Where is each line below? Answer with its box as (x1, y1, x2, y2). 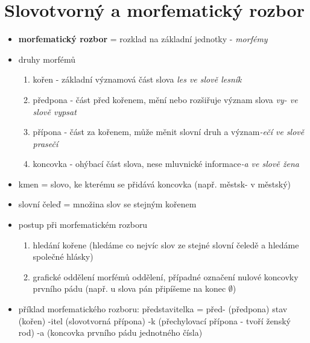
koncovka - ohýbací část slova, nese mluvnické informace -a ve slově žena (33, 157, 299, 170)
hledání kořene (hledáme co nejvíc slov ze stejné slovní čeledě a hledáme (33, 238, 299, 251)
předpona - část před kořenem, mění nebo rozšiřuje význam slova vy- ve (33, 93, 298, 105)
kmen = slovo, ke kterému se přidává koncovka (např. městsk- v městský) (18, 177, 291, 190)
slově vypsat (33, 105, 77, 118)
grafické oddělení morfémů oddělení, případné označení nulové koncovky (33, 270, 299, 283)
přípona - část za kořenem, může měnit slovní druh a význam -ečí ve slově (33, 125, 305, 138)
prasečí (33, 137, 59, 149)
